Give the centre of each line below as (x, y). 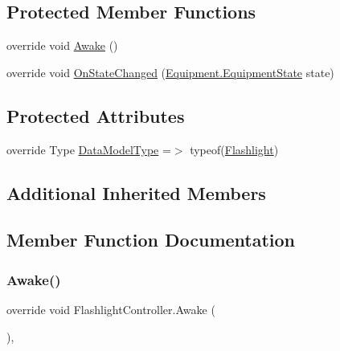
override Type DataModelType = (89, 149)
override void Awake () (62, 45)
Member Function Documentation (151, 240)
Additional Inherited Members (136, 192)
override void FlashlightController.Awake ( (111, 309)
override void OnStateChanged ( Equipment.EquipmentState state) (170, 72)
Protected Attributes (96, 115)
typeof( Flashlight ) (234, 149)
